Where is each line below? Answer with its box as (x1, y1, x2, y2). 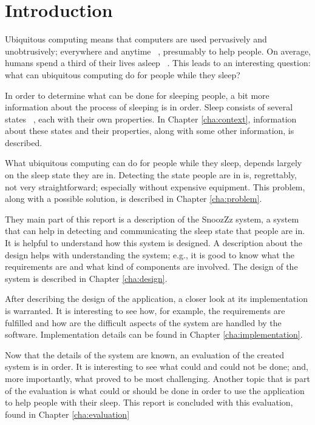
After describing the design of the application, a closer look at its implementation (5, 292, 308, 305)
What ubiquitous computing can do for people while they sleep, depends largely (5, 156, 302, 169)
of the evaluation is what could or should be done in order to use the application (5, 384, 305, 397)
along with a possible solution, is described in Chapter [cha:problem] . (5, 192, 262, 205)
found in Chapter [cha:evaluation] (5, 407, 130, 420)
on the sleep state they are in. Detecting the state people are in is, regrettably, (5, 169, 297, 181)
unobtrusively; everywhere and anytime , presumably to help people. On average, (5, 44, 311, 57)
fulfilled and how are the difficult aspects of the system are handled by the (5, 316, 282, 329)
